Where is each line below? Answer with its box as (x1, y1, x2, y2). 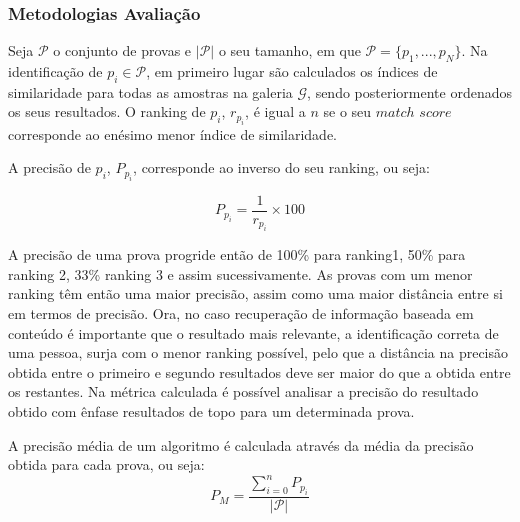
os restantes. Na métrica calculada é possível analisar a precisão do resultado (8, 381, 479, 402)
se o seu (323, 101, 372, 122)
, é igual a (245, 101, 306, 122)
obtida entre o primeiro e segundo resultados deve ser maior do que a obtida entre (8, 361, 511, 382)
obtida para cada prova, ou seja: (8, 454, 205, 475)
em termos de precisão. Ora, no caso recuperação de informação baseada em (8, 303, 474, 324)
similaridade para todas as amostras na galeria (8, 81, 293, 102)
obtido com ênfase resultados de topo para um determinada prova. (8, 401, 415, 422)
